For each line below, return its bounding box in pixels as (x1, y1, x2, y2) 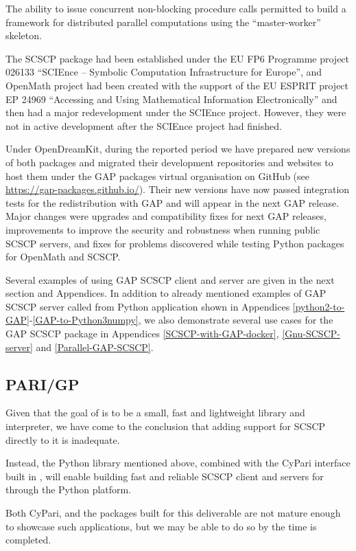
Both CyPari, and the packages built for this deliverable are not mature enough (5, 506, 341, 520)
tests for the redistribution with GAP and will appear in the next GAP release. (5, 195, 340, 210)
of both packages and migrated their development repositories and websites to (5, 155, 333, 169)
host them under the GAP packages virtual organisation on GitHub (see (5, 168, 310, 183)
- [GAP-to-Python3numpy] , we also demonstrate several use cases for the (29, 313, 333, 327)
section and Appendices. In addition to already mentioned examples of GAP (5, 286, 327, 300)
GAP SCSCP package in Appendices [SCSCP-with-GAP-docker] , (5, 326, 279, 341)
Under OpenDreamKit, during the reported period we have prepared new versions (5, 142, 351, 156)
